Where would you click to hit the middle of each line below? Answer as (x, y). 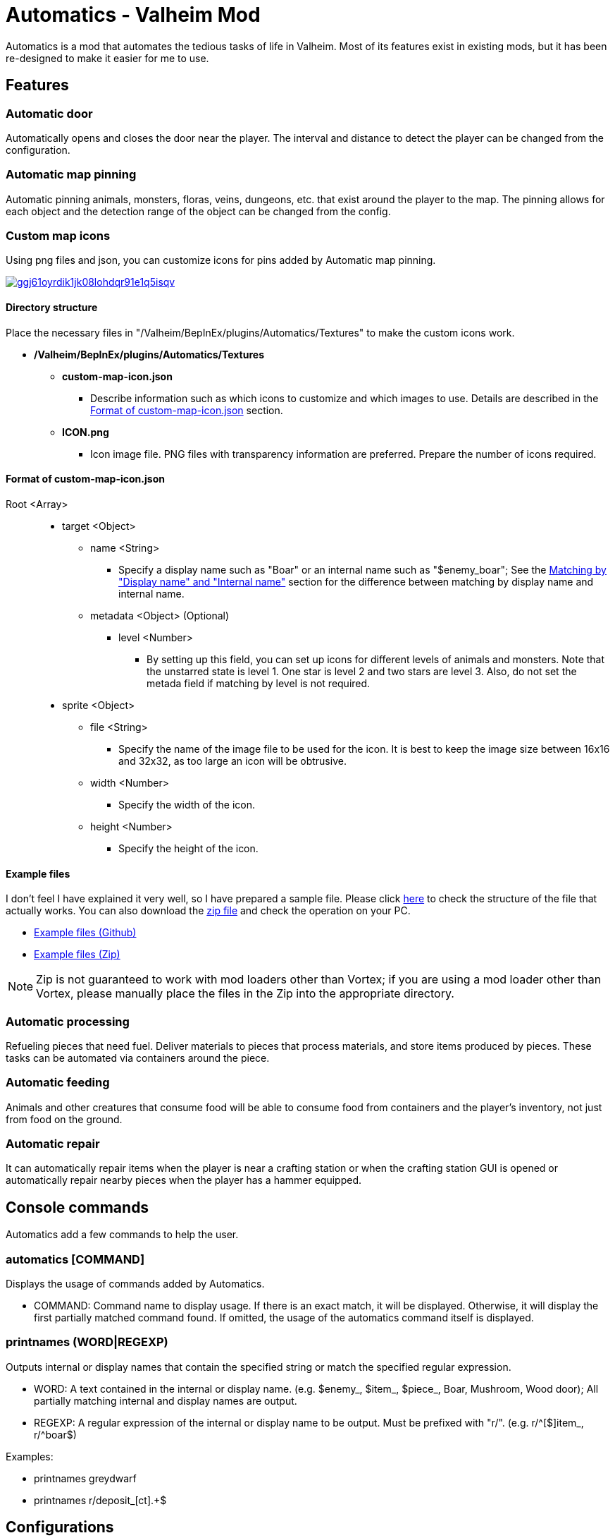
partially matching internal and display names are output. (166, 1400)
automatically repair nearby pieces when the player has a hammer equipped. (184, 1180)
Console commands (77, 1207)
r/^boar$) (55, 1434)
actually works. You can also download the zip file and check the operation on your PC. (208, 911)
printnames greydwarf (85, 1478)
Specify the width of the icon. (187, 804)
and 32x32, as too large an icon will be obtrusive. (232, 761)
